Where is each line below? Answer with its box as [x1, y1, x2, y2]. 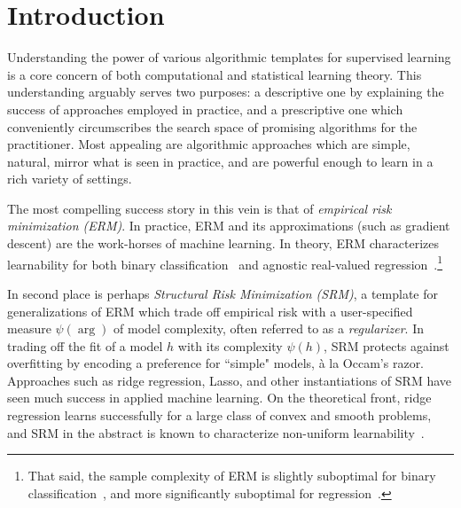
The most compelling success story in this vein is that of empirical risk [7, 199, 392, 217]
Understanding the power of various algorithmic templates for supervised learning [7, 48, 451, 66]
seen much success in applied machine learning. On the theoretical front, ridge [7, 388, 432, 407]
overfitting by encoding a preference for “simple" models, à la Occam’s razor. [7, 354, 425, 372]
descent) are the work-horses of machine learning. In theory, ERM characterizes [7, 234, 440, 253]
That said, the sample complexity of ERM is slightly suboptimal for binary [27, 466, 436, 485]
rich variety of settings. [7, 169, 132, 188]
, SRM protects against [324, 336, 449, 355]
